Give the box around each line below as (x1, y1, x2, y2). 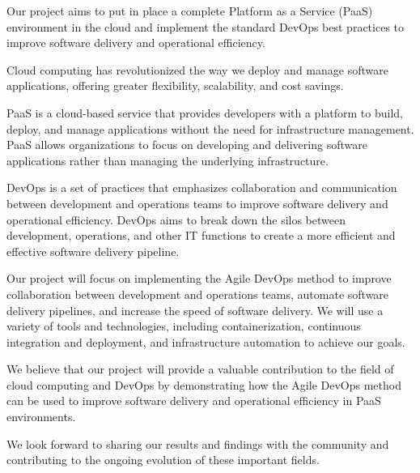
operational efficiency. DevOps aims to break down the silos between (6, 211, 346, 228)
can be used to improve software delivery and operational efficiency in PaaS (6, 392, 381, 409)
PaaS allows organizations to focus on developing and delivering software (6, 136, 367, 153)
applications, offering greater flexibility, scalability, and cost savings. (6, 77, 344, 94)
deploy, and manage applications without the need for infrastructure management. (6, 120, 414, 137)
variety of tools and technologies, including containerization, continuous (6, 317, 361, 335)
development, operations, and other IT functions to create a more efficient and (6, 227, 396, 244)
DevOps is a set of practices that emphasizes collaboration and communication (6, 179, 397, 196)
